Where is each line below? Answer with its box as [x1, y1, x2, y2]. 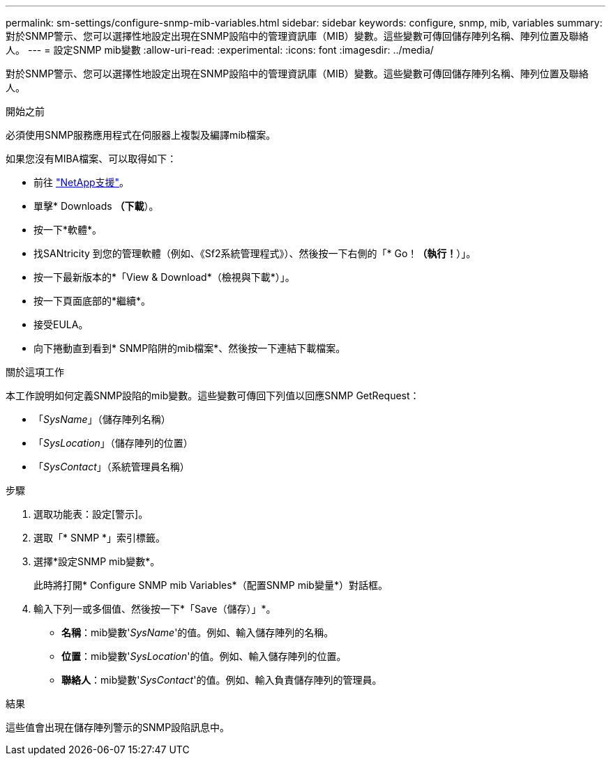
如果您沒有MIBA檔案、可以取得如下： [6, 153, 177, 164]
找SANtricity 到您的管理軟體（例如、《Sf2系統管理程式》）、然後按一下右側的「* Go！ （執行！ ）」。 [33, 247, 476, 259]
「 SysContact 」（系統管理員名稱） [33, 461, 190, 472]
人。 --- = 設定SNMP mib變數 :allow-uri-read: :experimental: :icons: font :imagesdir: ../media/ [6, 44, 434, 56]
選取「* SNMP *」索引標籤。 [33, 532, 166, 544]
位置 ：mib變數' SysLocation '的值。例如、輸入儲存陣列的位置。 [61, 650, 347, 662]
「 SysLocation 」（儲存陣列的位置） [33, 437, 193, 449]
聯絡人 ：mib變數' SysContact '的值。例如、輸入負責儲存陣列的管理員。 [61, 674, 382, 686]
